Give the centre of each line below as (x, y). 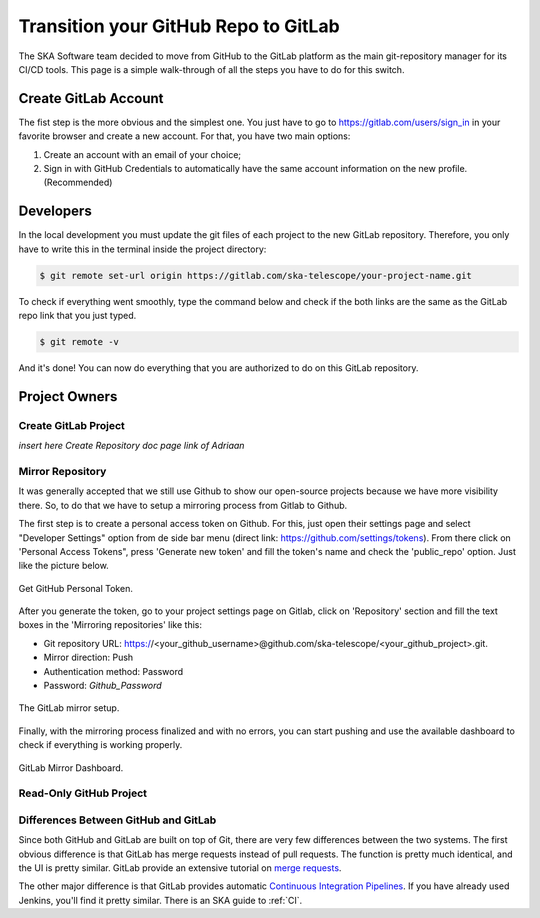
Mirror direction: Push (88, 657)
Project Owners (68, 396)
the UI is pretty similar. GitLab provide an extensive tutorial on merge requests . (180, 868)
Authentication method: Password (113, 671)
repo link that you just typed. (77, 316)
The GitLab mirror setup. (69, 708)
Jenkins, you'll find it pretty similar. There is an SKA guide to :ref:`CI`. (160, 900)
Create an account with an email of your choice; (142, 154)
